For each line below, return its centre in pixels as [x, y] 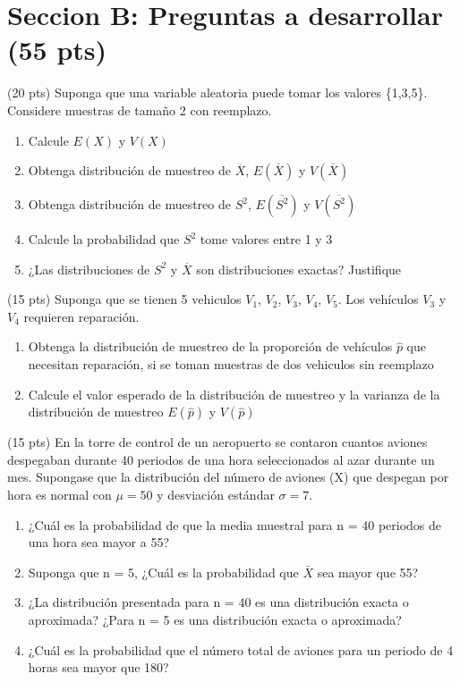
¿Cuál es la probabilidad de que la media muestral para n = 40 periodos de [235, 524]
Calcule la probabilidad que [104, 239]
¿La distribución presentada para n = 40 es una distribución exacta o [218, 602]
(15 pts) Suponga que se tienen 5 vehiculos [124, 299]
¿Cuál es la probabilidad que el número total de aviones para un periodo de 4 [241, 649]
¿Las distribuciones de [89, 269]
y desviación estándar [216, 495]
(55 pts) [57, 50]
